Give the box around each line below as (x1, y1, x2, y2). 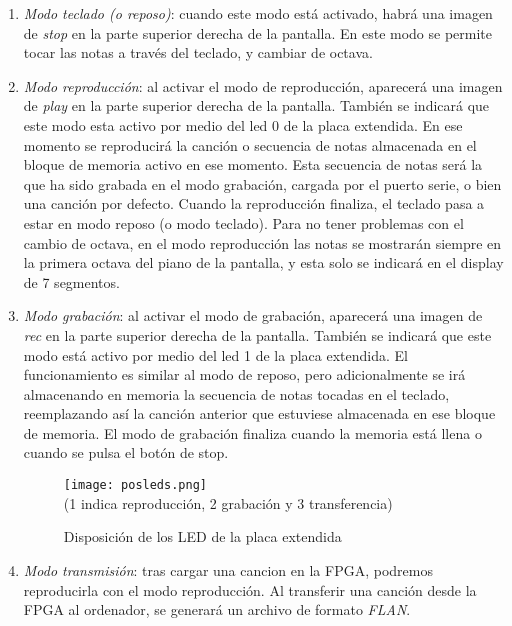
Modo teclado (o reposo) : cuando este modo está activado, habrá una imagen (23, 3, 493, 23)
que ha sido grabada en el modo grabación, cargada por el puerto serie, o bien (23, 173, 502, 194)
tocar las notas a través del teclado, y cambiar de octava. (23, 42, 373, 63)
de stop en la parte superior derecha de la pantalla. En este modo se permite (23, 22, 493, 43)
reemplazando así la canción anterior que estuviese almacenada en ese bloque (23, 403, 496, 424)
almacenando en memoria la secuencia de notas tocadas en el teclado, (23, 383, 450, 404)
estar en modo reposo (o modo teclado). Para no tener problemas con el (23, 212, 464, 233)
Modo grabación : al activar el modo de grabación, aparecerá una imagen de (23, 305, 483, 326)
